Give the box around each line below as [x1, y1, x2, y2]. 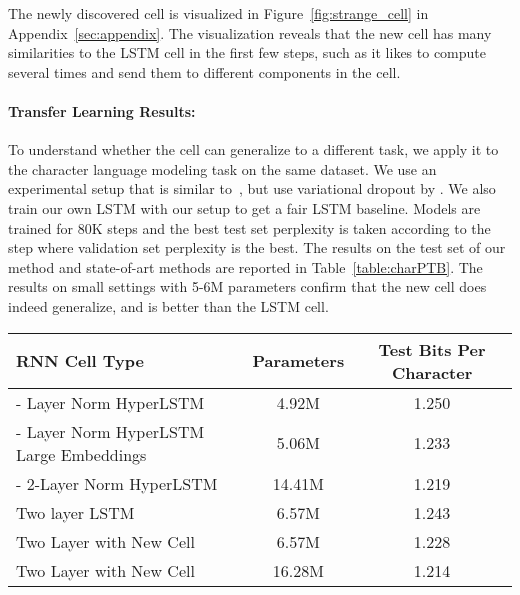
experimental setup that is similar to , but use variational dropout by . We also [8, 178, 496, 199]
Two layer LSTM [16, 500, 135, 524]
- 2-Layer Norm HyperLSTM [16, 471, 218, 495]
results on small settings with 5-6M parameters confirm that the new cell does [8, 276, 487, 297]
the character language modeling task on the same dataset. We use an [8, 158, 437, 179]
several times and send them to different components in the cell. [8, 61, 401, 82]
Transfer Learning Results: [8, 100, 196, 121]
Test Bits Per [378, 337, 486, 361]
